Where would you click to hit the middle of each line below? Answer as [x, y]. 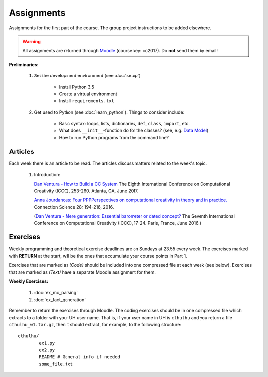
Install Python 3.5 [76, 87]
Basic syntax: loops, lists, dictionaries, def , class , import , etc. [124, 124]
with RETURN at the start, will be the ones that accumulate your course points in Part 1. [98, 256]
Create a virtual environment [88, 94]
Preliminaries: [24, 64]
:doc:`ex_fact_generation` [60, 299]
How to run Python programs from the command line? [114, 137]
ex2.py [47, 350]
